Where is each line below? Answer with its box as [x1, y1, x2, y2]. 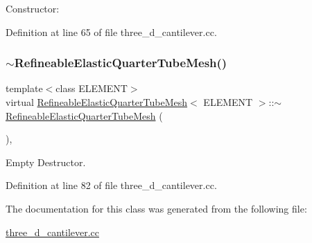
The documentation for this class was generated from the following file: [6, 201, 307, 215]
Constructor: [6, 1, 60, 15]
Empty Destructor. [6, 154, 86, 169]
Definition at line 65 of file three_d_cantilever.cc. [6, 24, 217, 39]
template [6, 81, 43, 96]
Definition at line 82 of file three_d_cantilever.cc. [6, 178, 217, 192]
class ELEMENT [55, 81, 128, 96]
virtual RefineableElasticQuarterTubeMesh [6, 95, 188, 109]
